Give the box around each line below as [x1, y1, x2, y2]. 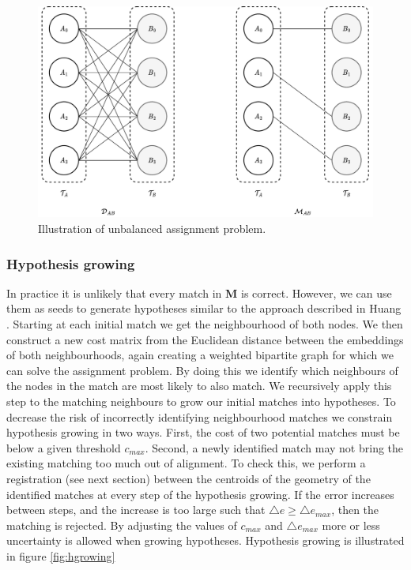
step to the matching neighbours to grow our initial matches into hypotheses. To [6, 393, 396, 410]
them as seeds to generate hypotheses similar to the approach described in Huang [6, 300, 402, 317]
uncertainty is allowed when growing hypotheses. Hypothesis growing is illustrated [6, 532, 405, 549]
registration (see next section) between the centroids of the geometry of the [6, 471, 371, 487]
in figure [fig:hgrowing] [6, 547, 115, 564]
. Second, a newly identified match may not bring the [145, 439, 404, 456]
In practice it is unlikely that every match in [6, 284, 222, 301]
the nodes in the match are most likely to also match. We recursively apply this [6, 377, 392, 394]
